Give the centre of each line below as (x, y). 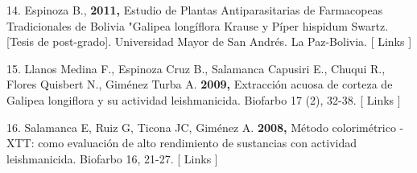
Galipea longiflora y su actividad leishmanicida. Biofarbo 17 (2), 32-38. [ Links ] (204, 99)
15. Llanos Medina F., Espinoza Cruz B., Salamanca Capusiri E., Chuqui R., (196, 68)
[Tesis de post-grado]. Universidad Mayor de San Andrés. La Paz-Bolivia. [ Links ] (209, 41)
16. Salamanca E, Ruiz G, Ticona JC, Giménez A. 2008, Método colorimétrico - (205, 127)
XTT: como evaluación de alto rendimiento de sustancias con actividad (182, 143)
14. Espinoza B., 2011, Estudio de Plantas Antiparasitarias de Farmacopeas (195, 10)
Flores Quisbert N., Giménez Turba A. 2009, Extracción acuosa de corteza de (200, 84)
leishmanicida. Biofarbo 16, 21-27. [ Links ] (112, 158)
